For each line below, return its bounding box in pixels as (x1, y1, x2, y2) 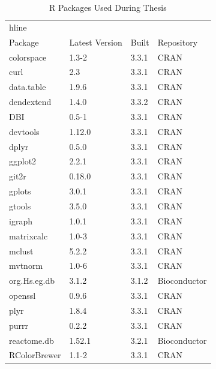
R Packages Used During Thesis (49, 1, 167, 13)
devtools (9, 125, 40, 137)
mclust (9, 244, 34, 257)
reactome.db (9, 334, 54, 346)
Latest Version (69, 35, 122, 48)
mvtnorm (9, 259, 43, 272)
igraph (9, 214, 32, 227)
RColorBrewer (9, 349, 61, 361)
